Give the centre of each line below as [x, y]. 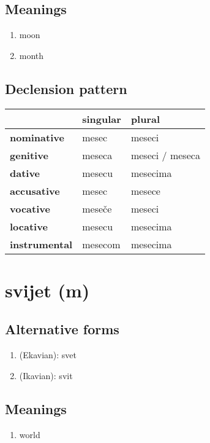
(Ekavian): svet [48, 355]
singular [102, 119]
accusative [35, 190]
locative [29, 226]
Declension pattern [66, 88]
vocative [30, 208]
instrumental [41, 244]
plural [145, 119]
